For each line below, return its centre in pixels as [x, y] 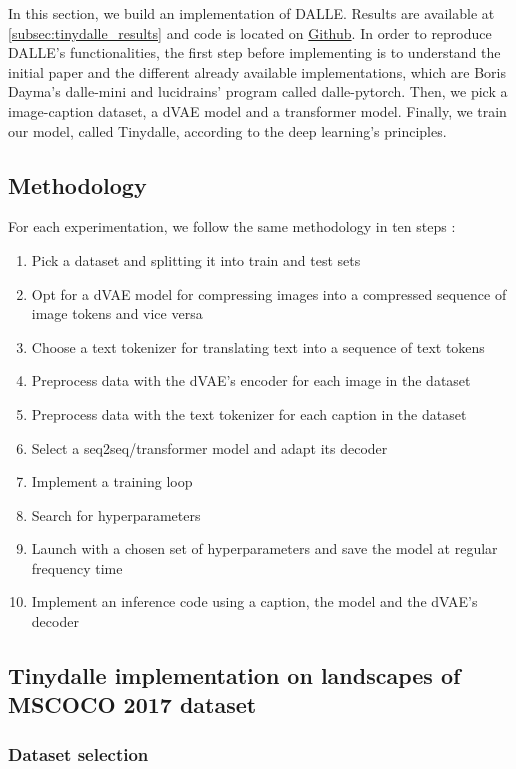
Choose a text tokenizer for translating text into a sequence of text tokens [258, 346]
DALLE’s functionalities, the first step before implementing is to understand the [254, 52]
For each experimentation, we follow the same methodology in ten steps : [232, 226]
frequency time [77, 567]
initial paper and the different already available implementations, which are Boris [257, 71]
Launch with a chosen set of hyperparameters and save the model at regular [264, 548]
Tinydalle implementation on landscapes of [234, 675]
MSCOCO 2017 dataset [132, 704]
